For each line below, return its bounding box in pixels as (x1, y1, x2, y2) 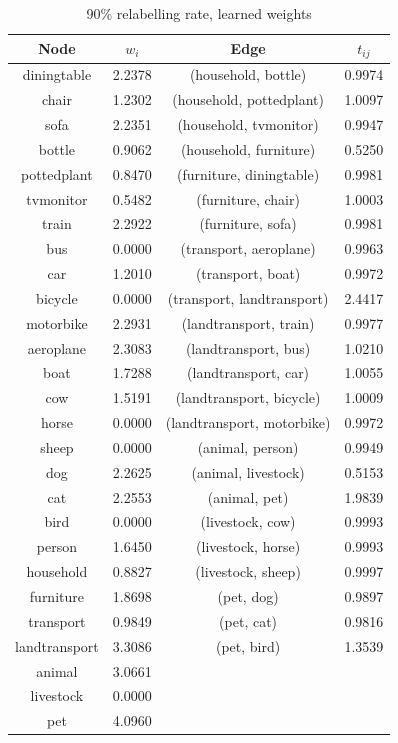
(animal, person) (197, 436, 299, 457)
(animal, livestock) (191, 461, 305, 482)
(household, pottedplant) (172, 89, 324, 110)
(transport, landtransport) (167, 287, 329, 308)
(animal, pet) (207, 486, 289, 507)
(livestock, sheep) (195, 561, 301, 582)
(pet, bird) (215, 635, 281, 656)
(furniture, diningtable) (177, 163, 320, 184)
